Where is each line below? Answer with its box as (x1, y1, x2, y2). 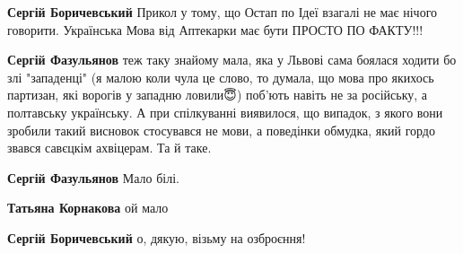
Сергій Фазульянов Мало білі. (7, 168, 179, 187)
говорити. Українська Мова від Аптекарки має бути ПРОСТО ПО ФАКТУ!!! (7, 20, 424, 39)
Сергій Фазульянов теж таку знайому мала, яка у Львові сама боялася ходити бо (7, 50, 457, 69)
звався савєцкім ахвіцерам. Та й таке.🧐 (7, 138, 215, 157)
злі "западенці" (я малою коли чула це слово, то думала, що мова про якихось (7, 67, 434, 86)
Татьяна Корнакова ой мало (7, 198, 169, 217)
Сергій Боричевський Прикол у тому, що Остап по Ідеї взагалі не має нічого (7, 3, 438, 21)
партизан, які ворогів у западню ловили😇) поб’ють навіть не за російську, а (7, 85, 428, 104)
